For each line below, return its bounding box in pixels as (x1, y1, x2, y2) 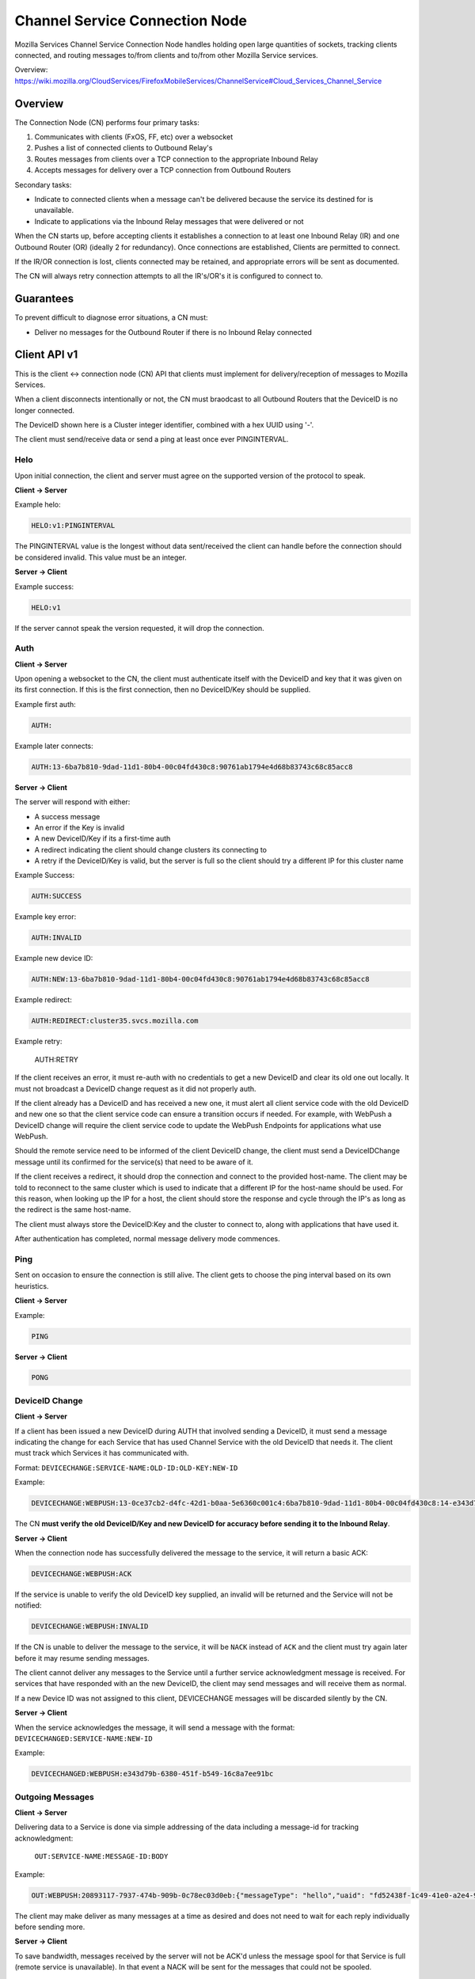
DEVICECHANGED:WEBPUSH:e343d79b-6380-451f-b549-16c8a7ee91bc (31, 1769, 274, 1779)
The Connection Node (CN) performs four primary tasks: (14, 117, 199, 127)
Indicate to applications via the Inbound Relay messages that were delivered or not (34, 216, 304, 226)
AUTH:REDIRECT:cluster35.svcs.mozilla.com (31, 1016, 199, 1025)
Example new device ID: (14, 954, 93, 963)
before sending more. (14, 1922, 85, 1932)
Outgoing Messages (14, 1791, 94, 1802)
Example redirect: (14, 995, 73, 1005)
